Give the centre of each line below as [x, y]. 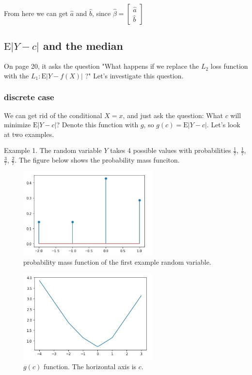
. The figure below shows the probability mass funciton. [97, 160]
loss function [229, 66]
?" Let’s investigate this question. [134, 75]
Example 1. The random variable [53, 150]
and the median [83, 46]
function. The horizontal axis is [90, 366]
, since [102, 13]
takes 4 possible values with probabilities [171, 150]
